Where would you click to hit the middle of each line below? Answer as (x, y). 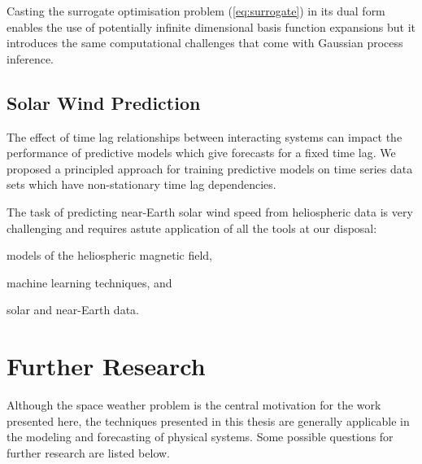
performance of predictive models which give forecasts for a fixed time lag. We (201, 153)
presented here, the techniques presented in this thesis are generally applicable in (208, 420)
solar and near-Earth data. (73, 310)
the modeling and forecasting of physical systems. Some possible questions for (200, 437)
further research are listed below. (89, 452)
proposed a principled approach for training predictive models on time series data (210, 168)
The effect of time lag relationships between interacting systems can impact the (204, 136)
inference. (30, 58)
